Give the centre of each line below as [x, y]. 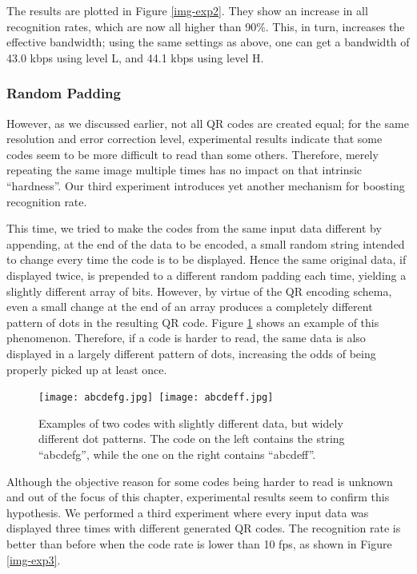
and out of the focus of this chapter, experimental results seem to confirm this [198, 497]
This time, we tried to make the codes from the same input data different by [194, 228]
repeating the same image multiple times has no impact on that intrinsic [184, 170]
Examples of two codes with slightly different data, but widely [191, 423]
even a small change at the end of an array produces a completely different [190, 307]
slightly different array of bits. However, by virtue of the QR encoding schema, [199, 291]
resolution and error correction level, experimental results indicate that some [194, 139]
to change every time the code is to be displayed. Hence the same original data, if [206, 259]
